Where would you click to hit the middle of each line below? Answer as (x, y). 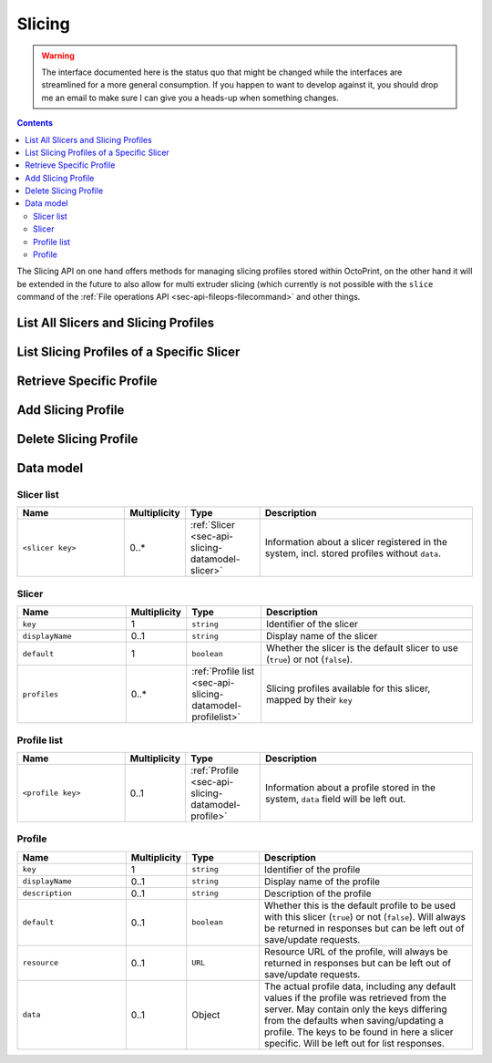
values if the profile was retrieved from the (355, 997)
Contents (35, 123)
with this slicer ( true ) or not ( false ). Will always (365, 916)
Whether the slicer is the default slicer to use (362, 648)
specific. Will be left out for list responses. (355, 1043)
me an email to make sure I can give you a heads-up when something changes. (190, 98)
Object (206, 1015)
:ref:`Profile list (223, 672)
